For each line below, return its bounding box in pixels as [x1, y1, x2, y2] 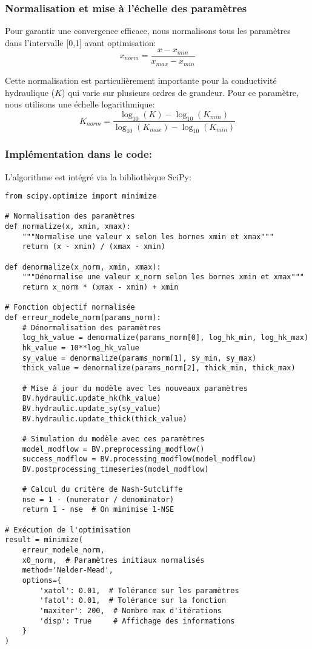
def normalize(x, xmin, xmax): [5, 222, 131, 231]
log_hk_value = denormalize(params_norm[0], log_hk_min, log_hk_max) [22, 333, 309, 342]
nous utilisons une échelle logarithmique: [5, 98, 155, 110]
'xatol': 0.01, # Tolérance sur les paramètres [39, 586, 239, 595]
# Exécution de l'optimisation [5, 525, 131, 534]
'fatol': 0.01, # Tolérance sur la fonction [39, 596, 227, 605]
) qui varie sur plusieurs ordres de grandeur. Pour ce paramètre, [62, 86, 299, 98]
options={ [22, 576, 62, 585]
